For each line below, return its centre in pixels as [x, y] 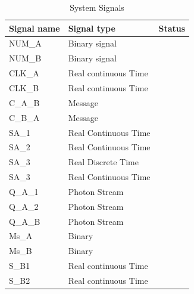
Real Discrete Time [103, 162]
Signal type [92, 28]
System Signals [97, 7]
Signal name [35, 28]
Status [172, 28]
